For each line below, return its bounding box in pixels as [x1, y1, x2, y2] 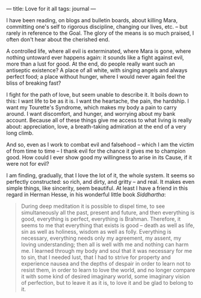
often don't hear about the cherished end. [6, 36, 110, 43]
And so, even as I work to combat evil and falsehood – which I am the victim [6, 141, 194, 148]
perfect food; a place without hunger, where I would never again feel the [6, 73, 185, 80]
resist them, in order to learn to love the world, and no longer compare [20, 267, 196, 273]
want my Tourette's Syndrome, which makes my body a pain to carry [6, 104, 178, 111]
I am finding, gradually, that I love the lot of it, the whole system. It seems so [6, 172, 195, 179]
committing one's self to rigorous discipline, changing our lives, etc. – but [6, 23, 188, 30]
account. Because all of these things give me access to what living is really [6, 117, 192, 124]
